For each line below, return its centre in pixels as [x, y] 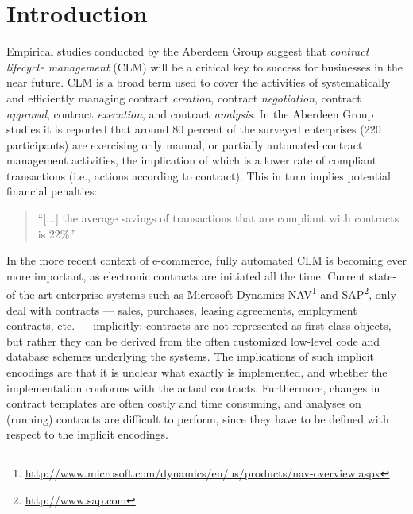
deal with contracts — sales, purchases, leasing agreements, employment [182, 309]
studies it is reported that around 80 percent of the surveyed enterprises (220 [194, 129]
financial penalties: [52, 191]
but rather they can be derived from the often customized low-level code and [193, 340]
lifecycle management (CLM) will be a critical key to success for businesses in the [205, 66]
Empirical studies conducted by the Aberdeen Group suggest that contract [188, 51]
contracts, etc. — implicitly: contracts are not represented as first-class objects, [199, 325]
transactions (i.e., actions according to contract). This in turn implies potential [199, 175]
